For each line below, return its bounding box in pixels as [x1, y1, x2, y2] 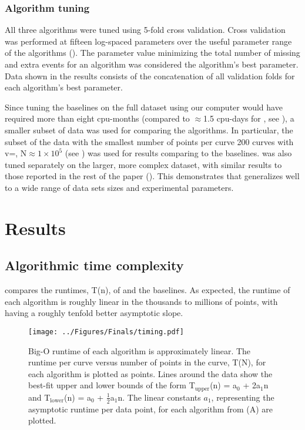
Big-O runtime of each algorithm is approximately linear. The [28, 344, 251, 357]
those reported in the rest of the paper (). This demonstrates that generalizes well [5, 170, 300, 182]
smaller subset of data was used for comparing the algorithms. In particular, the [5, 123, 293, 136]
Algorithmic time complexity [5, 256, 184, 274]
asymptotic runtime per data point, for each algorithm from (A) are [28, 402, 273, 415]
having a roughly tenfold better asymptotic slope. [5, 307, 183, 319]
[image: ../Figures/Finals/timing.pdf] [28, 327, 184, 336]
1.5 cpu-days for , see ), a [203, 112, 294, 125]
